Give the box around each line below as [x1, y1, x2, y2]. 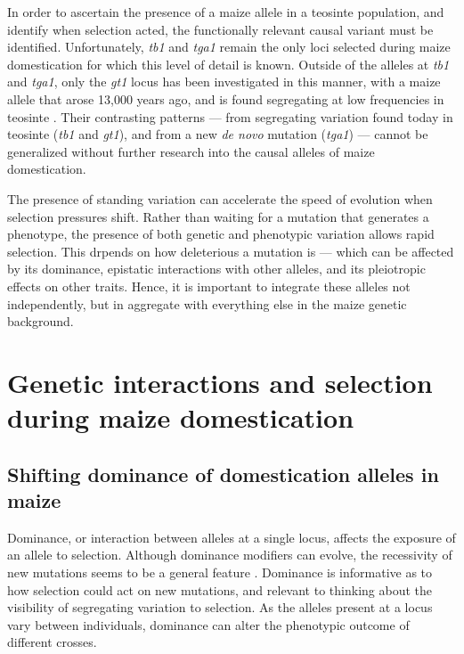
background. [7, 312, 74, 331]
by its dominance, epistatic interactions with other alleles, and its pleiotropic [7, 259, 426, 278]
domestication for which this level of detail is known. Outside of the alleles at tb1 [7, 54, 450, 73]
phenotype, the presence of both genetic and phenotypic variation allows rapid [7, 225, 435, 243]
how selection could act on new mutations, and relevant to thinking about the [7, 580, 432, 599]
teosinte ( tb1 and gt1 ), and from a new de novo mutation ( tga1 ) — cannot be [7, 125, 428, 143]
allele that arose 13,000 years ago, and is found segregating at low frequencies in [7, 89, 444, 108]
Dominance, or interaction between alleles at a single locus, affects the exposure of [7, 527, 456, 546]
